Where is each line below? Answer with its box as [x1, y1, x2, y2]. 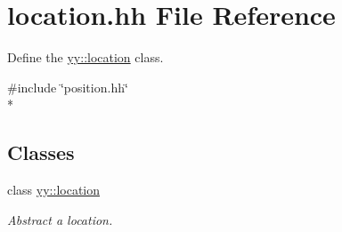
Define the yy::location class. [7, 48, 164, 67]
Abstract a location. [7, 210, 113, 228]
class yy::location [7, 180, 101, 199]
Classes [7, 139, 75, 166]
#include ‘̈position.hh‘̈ [7, 77, 128, 96]
